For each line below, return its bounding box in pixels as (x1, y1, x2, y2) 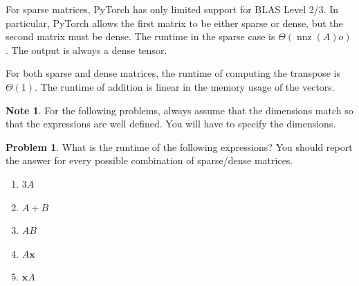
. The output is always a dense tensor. (6, 42, 167, 57)
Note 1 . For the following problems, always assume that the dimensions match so (6, 102, 353, 117)
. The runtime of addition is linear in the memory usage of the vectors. (35, 79, 335, 93)
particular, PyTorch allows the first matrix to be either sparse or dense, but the (6, 15, 343, 30)
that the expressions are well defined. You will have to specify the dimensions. (6, 116, 336, 131)
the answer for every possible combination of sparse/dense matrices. (6, 153, 293, 168)
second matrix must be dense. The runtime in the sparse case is (6, 29, 275, 44)
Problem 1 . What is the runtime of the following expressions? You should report (6, 139, 353, 154)
